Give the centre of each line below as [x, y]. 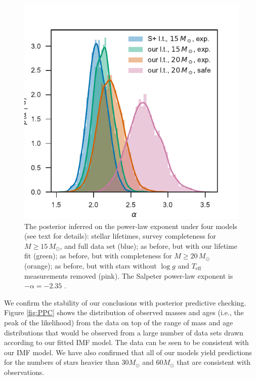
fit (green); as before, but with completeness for [98, 256]
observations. [24, 372]
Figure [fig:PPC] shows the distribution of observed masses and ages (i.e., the [124, 312]
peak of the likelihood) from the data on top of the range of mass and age [119, 322]
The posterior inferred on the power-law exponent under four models [131, 226]
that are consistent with [214, 362]
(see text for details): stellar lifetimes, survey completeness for [120, 236]
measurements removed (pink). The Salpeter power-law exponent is [129, 275]
